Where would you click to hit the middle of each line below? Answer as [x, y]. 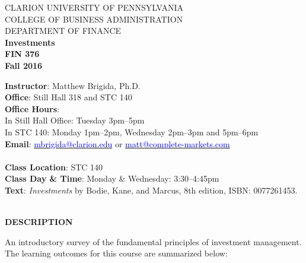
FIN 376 [22, 54]
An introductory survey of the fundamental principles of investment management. [153, 241]
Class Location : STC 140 [54, 167]
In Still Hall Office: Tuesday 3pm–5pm [75, 120]
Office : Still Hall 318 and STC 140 [68, 97]
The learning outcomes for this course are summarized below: [116, 253]
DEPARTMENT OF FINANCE [63, 31]
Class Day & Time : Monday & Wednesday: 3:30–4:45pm [112, 178]
